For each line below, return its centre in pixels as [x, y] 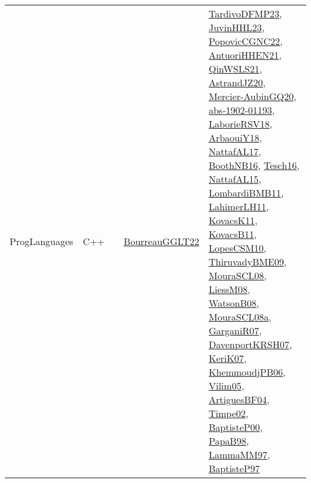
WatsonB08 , [234, 303]
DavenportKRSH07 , [250, 344]
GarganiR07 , [235, 330]
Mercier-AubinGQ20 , [252, 96]
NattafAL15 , [235, 179]
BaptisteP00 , [235, 427]
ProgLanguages [42, 241]
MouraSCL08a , [240, 317]
